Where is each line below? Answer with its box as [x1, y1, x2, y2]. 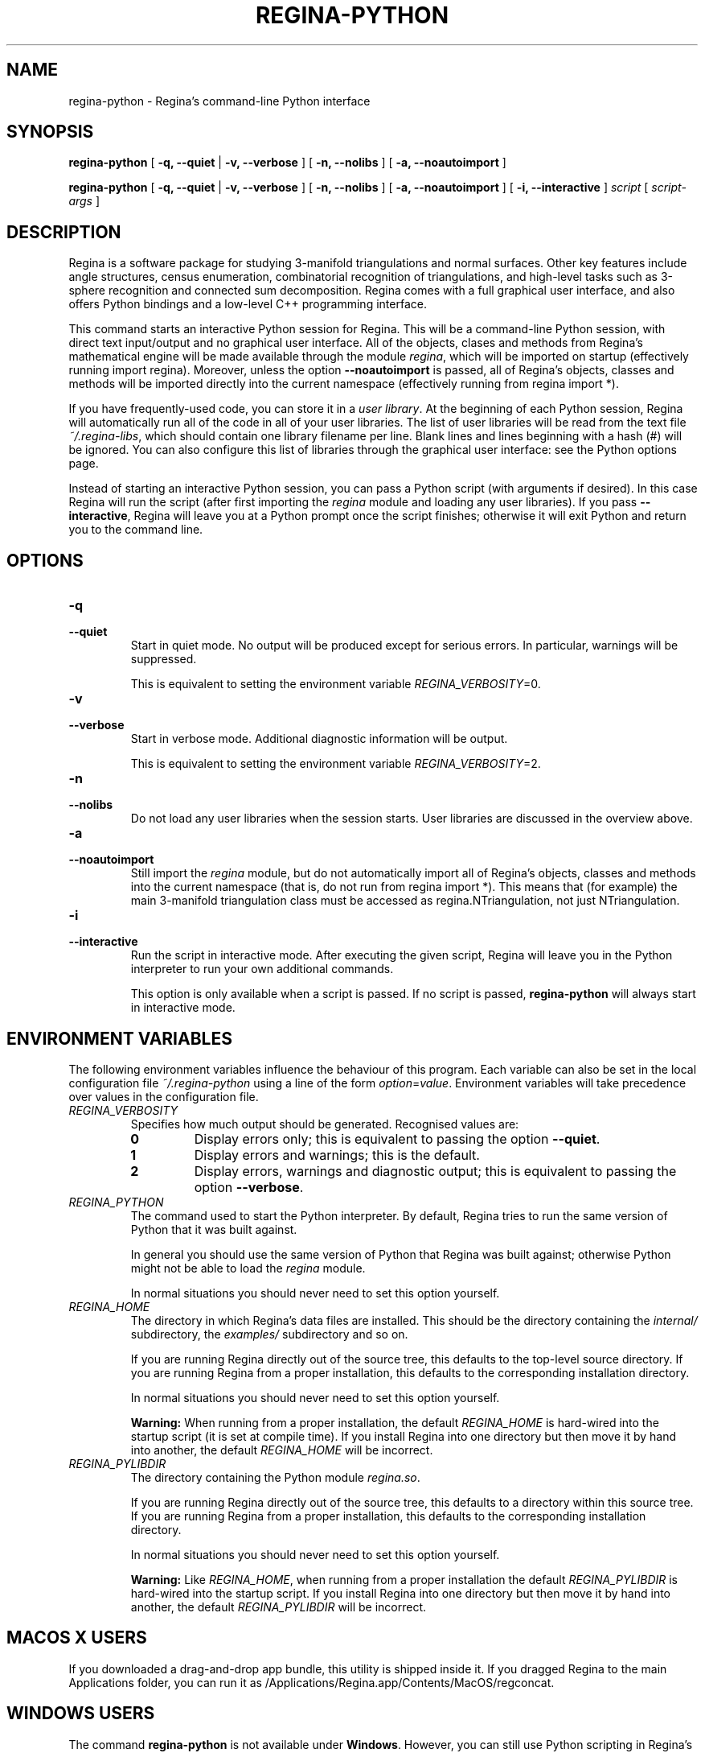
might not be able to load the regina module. [130, 1260, 366, 1275]
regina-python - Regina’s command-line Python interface [68, 93, 371, 108]
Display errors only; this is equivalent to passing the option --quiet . [194, 1130, 600, 1147]
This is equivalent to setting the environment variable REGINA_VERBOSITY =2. [130, 757, 541, 771]
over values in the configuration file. [68, 1089, 259, 1103]
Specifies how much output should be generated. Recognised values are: [130, 1116, 519, 1131]
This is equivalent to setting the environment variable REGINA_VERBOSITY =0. [130, 677, 541, 691]
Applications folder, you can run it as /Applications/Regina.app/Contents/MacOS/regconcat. [68, 1675, 555, 1689]
